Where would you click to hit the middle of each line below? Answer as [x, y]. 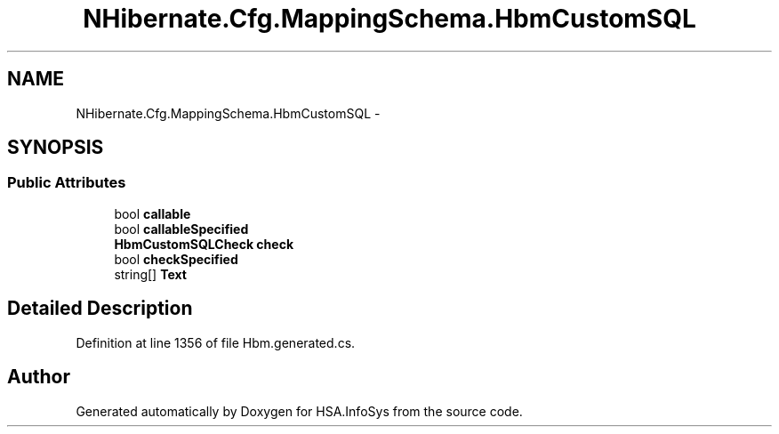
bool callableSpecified [181, 229]
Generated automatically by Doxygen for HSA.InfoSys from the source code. [299, 411]
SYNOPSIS [56, 148]
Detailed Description [100, 309]
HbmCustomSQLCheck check [204, 244]
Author [39, 377]
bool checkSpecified [176, 259]
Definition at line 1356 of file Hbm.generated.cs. [216, 342]
